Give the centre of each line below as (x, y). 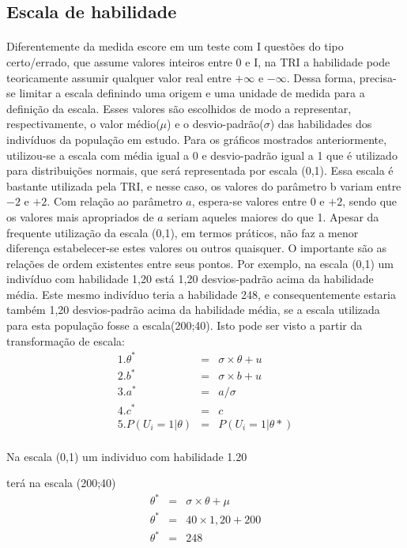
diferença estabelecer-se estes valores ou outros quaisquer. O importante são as (197, 248)
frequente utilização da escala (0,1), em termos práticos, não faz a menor (183, 232)
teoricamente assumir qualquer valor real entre (119, 77)
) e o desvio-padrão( (215, 124)
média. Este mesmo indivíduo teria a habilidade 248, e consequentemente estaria (201, 294)
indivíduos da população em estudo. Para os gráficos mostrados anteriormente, (197, 139)
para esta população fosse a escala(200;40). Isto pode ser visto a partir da (185, 325)
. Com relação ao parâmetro (115, 201)
